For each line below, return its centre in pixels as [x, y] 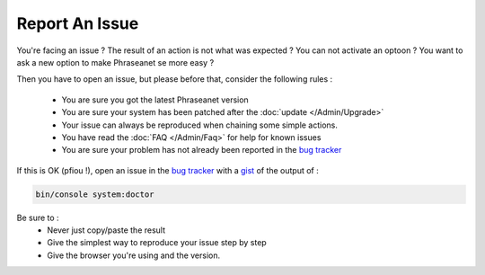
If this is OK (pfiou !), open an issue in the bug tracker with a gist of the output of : [168, 170]
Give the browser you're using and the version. [134, 255]
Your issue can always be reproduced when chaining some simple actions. [200, 125]
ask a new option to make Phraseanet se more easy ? [115, 62]
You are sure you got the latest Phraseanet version [155, 100]
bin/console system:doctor [95, 194]
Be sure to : [38, 217]
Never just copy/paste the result [106, 230]
